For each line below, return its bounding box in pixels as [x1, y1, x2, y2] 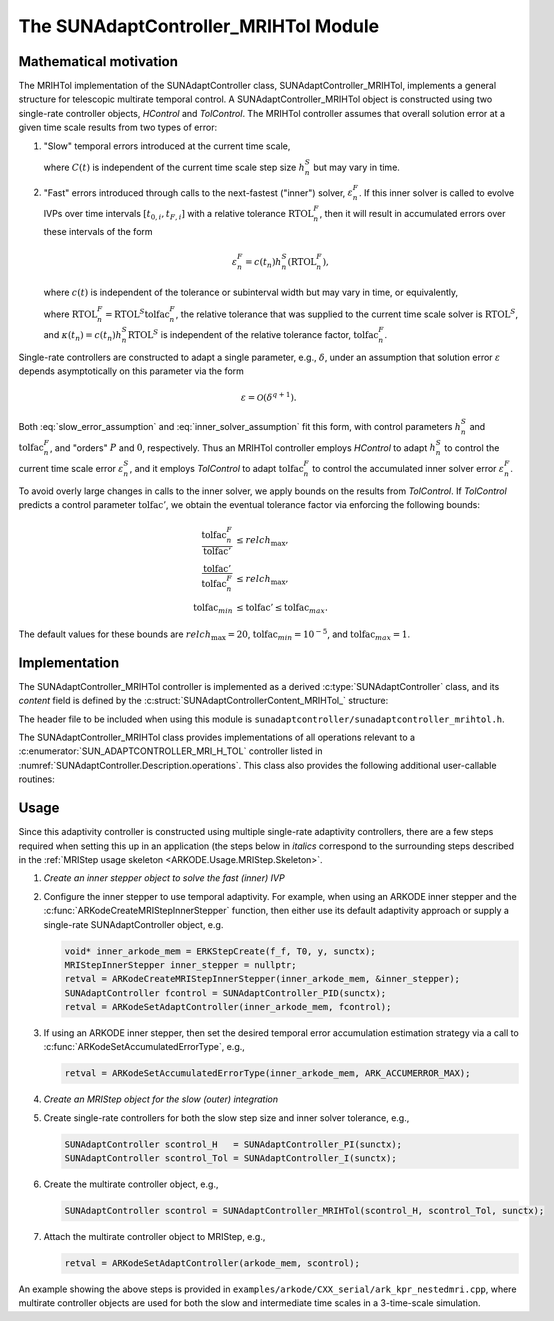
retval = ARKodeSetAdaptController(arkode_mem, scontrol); [64, 1258, 360, 1269]
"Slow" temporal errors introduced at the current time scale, [43, 140, 291, 152]
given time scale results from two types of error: [18, 121, 218, 134]
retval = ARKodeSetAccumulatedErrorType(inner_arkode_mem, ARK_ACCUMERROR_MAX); [64, 1068, 471, 1079]
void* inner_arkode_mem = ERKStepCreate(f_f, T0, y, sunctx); [64, 945, 376, 957]
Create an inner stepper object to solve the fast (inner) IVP [43, 872, 285, 884]
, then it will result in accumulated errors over [319, 208, 506, 219]
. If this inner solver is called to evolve [358, 186, 515, 199]
